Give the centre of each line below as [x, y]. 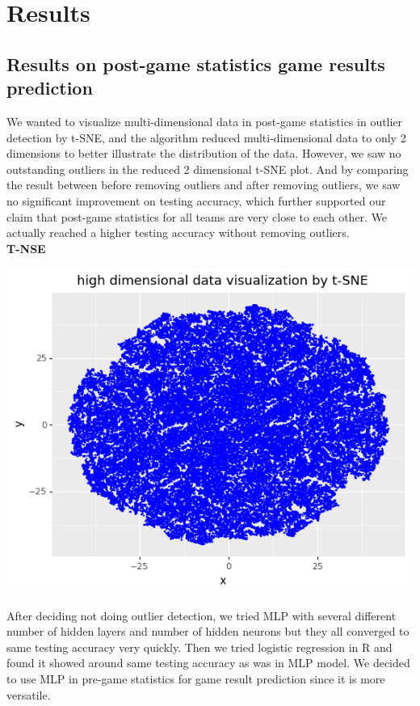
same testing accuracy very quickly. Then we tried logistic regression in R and [199, 647]
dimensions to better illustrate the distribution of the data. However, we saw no [204, 153]
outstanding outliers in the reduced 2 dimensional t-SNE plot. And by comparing [208, 169]
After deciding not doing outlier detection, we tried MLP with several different [202, 615]
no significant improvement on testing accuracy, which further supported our [196, 200]
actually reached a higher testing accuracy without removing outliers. [178, 233]
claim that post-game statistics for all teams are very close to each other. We [197, 216]
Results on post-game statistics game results [196, 63]
